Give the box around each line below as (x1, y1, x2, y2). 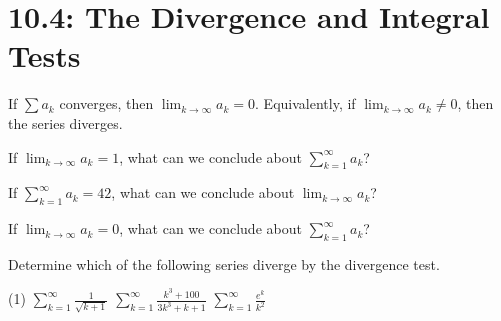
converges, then (59, 93, 154, 114)
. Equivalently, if (255, 93, 356, 114)
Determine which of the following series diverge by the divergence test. (8, 253, 440, 274)
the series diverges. (8, 112, 123, 133)
